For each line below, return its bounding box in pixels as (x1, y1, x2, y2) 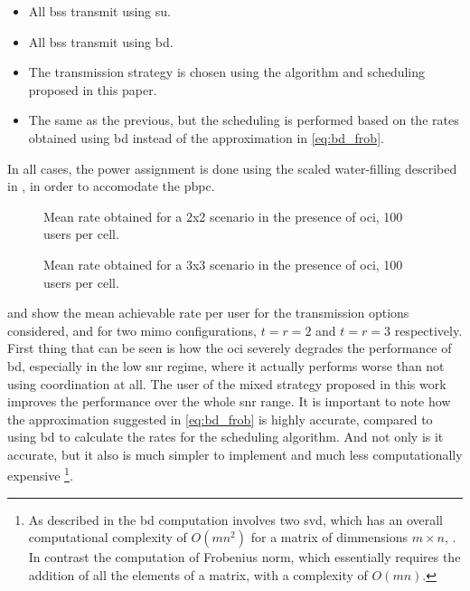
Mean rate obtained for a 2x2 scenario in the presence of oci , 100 (43, 206, 403, 225)
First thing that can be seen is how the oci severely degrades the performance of (7, 338, 452, 357)
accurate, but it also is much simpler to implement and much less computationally (7, 444, 463, 463)
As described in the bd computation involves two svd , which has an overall (28, 510, 444, 529)
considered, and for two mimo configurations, (7, 320, 258, 339)
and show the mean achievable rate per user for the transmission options (7, 303, 409, 322)
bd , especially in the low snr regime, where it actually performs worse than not (7, 356, 445, 375)
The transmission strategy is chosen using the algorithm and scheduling (28, 62, 426, 81)
